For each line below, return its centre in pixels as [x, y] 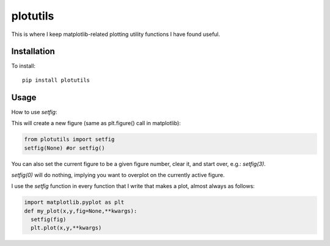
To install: [24, 66]
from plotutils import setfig [69, 139]
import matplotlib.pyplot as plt [74, 202]
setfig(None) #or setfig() [64, 148]
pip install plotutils [56, 80]
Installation [33, 52]
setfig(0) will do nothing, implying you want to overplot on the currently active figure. [118, 175]
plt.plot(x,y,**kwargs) [66, 228]
